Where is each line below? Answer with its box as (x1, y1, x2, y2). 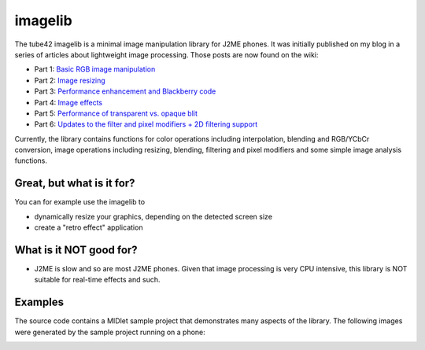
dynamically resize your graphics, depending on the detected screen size (34, 212, 273, 221)
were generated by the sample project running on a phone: (14, 327, 206, 337)
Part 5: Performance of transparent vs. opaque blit (34, 109, 198, 118)
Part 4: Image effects (34, 98, 102, 107)
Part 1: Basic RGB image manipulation (34, 64, 156, 74)
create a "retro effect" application (34, 223, 143, 232)
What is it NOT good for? (14, 243, 138, 256)
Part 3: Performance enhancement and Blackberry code (34, 87, 216, 96)
